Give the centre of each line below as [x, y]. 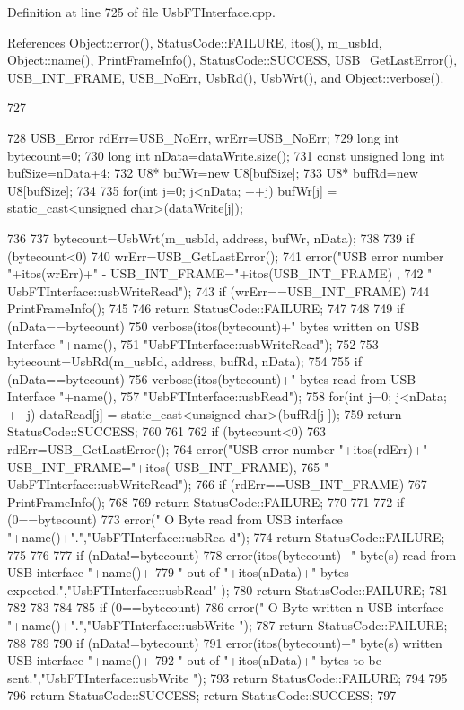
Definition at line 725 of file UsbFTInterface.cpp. [141, 12]
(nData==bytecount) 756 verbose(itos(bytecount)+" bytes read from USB [212, 378]
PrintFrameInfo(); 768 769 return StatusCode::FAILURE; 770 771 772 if [206, 501]
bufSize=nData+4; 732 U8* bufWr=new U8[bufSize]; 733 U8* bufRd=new [213, 173]
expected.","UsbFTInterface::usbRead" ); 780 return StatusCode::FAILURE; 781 [228, 589]
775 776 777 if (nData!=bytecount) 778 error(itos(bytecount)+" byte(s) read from [232, 554]
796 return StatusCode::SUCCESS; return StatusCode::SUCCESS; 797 [202, 695]
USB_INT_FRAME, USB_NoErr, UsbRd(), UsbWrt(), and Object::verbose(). [226, 77]
